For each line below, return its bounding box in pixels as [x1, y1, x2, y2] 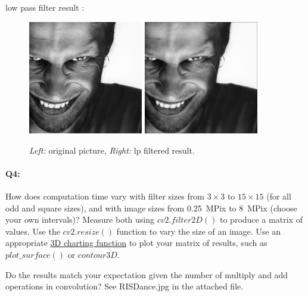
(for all [266, 189, 291, 202]
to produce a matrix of [220, 213, 303, 226]
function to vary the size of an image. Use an [116, 225, 281, 237]
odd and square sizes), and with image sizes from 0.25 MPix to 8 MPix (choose [5, 201, 297, 214]
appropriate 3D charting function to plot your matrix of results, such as [5, 236, 267, 249]
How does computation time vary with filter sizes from [5, 189, 204, 202]
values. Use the [5, 225, 60, 237]
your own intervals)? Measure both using [5, 213, 155, 226]
